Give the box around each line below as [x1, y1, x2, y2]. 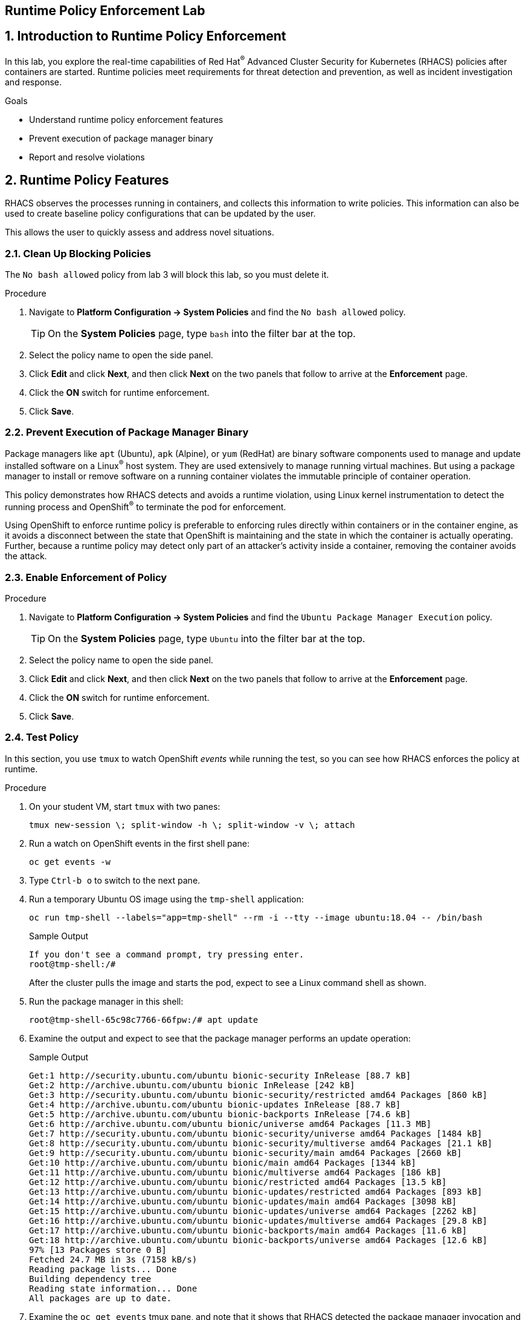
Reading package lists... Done [29, 1264, 177, 1274]
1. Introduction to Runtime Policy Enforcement [5, 28, 286, 44]
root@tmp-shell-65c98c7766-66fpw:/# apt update [29, 1014, 259, 1025]
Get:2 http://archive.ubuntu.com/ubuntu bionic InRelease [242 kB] [29, 1080, 355, 1090]
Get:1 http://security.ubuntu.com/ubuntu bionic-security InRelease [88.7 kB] [29, 1070, 411, 1080]
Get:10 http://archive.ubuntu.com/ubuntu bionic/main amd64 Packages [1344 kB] [29, 1157, 416, 1167]
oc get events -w [29, 856, 111, 867]
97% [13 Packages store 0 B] [29, 1244, 167, 1255]
